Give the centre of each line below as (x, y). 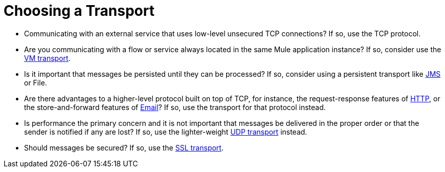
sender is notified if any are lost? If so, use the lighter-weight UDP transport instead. (166, 132)
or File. (36, 82)
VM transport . (47, 58)
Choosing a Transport (79, 11)
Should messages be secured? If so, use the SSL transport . (124, 147)
